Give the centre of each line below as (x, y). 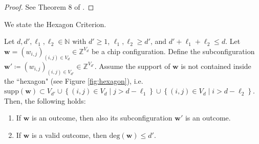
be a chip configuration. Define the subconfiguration (173, 51)
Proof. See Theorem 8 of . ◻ (49, 7)
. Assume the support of (132, 66)
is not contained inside (216, 66)
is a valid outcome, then (69, 135)
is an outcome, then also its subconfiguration (102, 118)
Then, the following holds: (45, 100)
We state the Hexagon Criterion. (55, 24)
